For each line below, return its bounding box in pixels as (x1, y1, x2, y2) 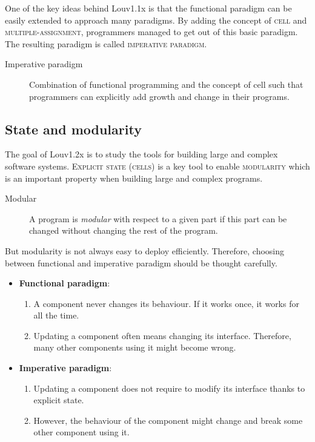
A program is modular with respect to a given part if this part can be (29, 212, 287, 225)
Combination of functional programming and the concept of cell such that (29, 78, 303, 90)
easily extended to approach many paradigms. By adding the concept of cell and (5, 13, 307, 26)
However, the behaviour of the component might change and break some (33, 414, 303, 426)
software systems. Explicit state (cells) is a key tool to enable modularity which (5, 159, 310, 172)
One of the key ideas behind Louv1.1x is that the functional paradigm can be (5, 2, 292, 14)
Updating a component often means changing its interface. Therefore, (33, 329, 291, 341)
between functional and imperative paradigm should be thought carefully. (5, 256, 277, 269)
